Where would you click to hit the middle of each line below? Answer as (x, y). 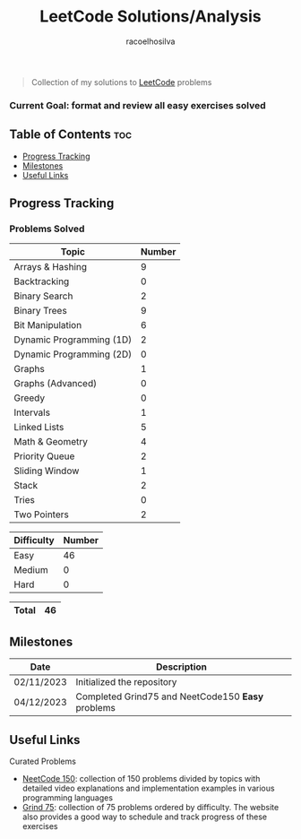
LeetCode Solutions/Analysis (150, 17)
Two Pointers (41, 515)
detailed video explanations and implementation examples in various (148, 788)
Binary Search (43, 296)
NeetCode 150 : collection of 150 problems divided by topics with (141, 778)
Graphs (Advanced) (55, 384)
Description (182, 667)
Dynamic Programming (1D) (73, 340)
